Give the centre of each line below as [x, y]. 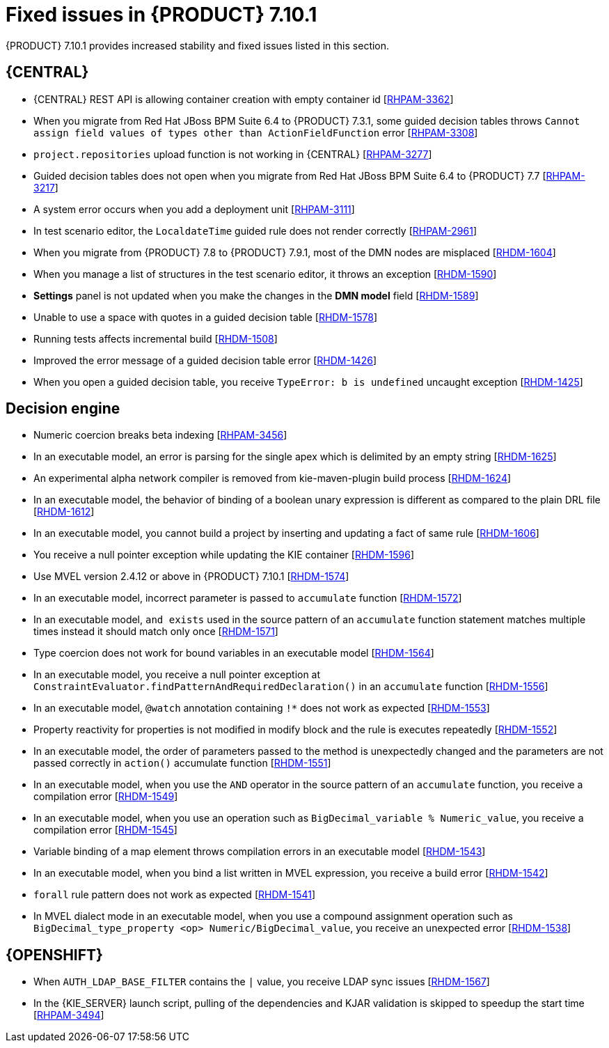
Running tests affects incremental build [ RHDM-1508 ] [156, 338]
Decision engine [63, 409]
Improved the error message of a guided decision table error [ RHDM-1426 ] [205, 360]
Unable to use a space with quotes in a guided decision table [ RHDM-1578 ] [206, 317]
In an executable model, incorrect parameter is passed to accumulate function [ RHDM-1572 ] [248, 598]
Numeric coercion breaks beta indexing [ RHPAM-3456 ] [160, 435]
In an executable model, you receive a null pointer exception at [177, 675]
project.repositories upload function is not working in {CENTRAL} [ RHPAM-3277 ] [233, 154]
